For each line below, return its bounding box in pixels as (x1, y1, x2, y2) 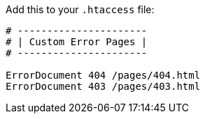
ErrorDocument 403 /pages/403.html (6, 81, 201, 92)
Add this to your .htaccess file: (6, 3, 155, 15)
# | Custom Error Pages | (6, 36, 148, 47)
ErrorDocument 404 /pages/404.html (6, 70, 201, 81)
